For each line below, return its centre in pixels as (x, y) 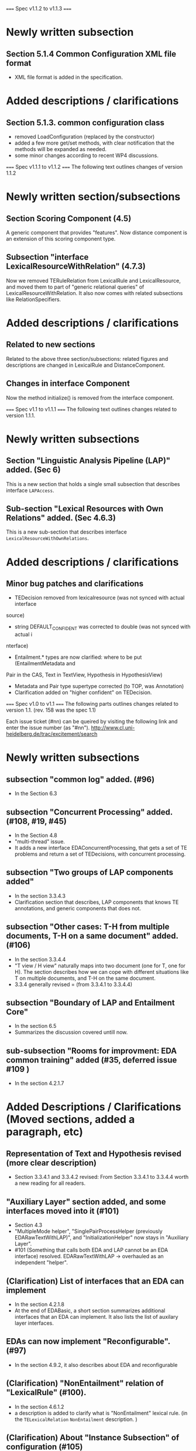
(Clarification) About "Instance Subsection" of (93, 1437)
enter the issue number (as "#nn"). (48, 728)
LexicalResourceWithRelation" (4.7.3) (76, 267)
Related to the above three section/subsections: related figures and (87, 358)
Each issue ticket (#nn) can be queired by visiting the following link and (92, 722)
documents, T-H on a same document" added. (92, 936)
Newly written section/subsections (93, 197)
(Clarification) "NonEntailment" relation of (85, 1383)
